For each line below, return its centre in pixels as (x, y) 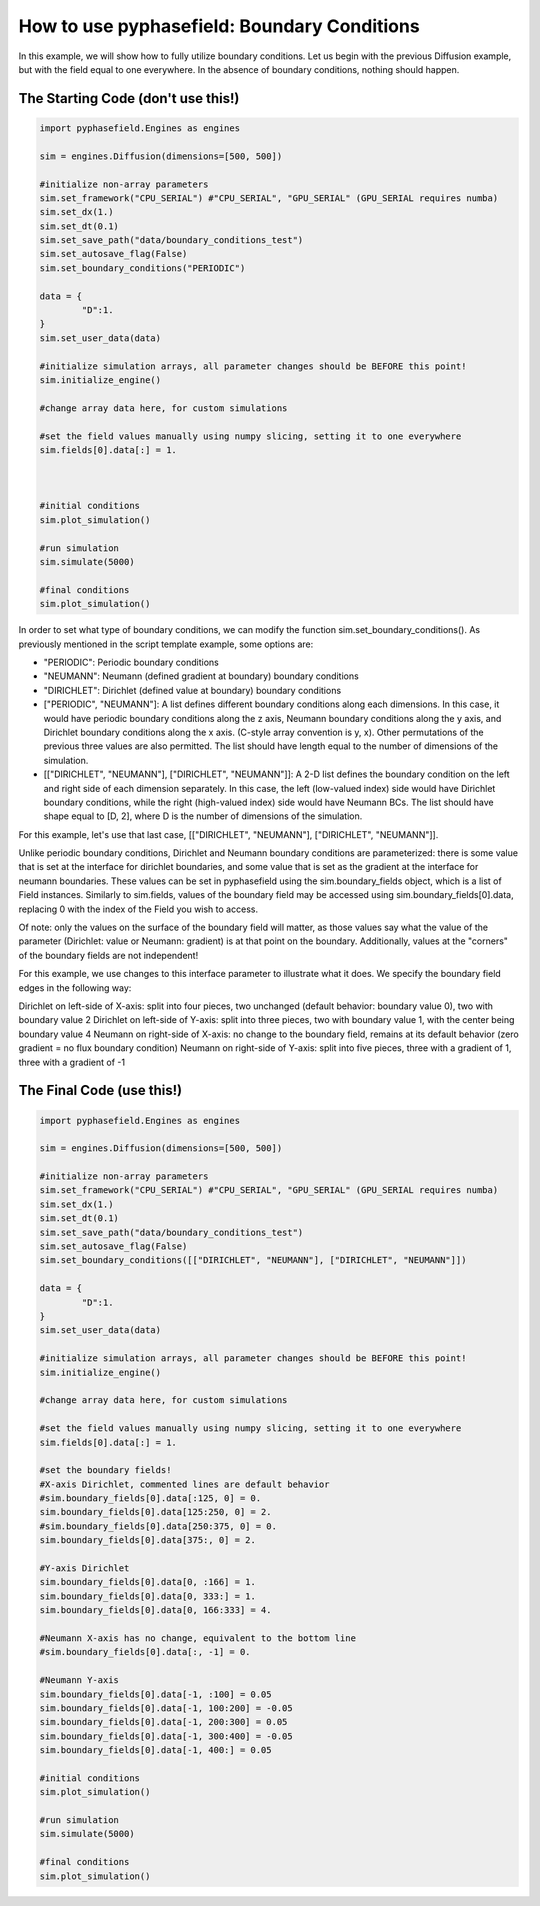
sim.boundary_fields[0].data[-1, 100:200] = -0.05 (166, 1708)
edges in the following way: (75, 987)
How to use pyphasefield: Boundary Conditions (219, 26)
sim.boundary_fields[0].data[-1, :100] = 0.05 (155, 1694)
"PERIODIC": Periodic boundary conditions (131, 662)
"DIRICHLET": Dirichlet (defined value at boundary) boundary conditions (192, 690)
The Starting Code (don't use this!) (129, 98)
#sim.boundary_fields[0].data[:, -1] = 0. (145, 1652)
